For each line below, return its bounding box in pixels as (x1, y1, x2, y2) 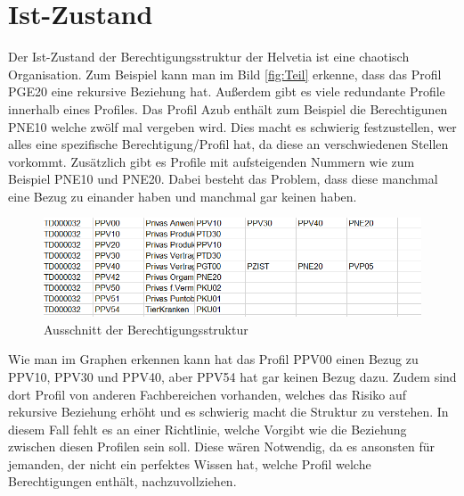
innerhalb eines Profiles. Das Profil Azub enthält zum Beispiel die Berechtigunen (8, 99, 448, 118)
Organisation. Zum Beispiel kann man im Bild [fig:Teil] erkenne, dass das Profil (8, 64, 442, 83)
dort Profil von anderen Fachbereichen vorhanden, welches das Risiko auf (8, 384, 407, 403)
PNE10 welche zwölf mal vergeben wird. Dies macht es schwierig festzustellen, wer (8, 117, 457, 136)
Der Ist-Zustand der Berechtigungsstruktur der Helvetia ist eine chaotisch (8, 47, 410, 66)
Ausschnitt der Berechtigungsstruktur (44, 319, 248, 338)
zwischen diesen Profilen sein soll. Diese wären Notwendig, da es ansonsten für (8, 437, 436, 456)
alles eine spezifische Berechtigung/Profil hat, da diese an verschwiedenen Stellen (8, 135, 449, 153)
